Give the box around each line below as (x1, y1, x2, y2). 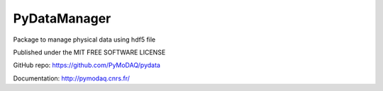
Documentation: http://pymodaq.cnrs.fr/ (13, 74, 131, 83)
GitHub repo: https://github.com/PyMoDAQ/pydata (13, 61, 161, 70)
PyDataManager (13, 11, 111, 26)
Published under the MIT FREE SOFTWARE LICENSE (13, 48, 166, 56)
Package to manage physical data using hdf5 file (13, 35, 156, 44)
